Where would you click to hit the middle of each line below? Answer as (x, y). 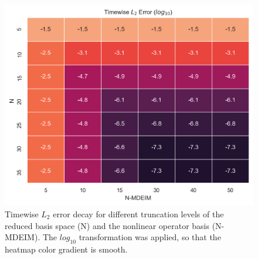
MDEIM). (23, 237)
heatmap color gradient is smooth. (66, 249)
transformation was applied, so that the (150, 237)
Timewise (22, 214)
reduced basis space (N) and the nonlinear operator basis (107, 225)
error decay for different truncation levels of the (138, 214)
